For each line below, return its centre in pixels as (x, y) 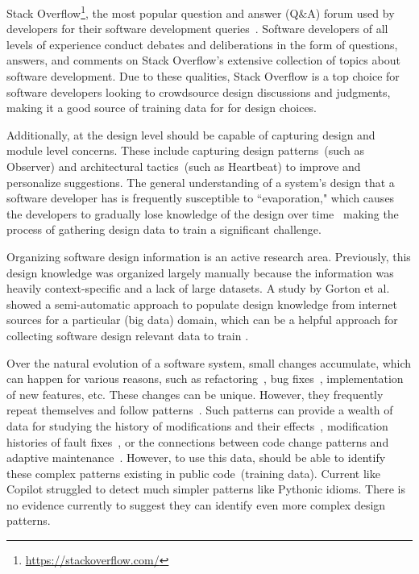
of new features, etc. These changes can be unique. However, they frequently (195, 394)
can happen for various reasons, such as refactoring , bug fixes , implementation (205, 379)
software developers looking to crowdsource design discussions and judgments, (199, 92)
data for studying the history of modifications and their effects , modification (197, 425)
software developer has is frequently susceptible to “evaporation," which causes (201, 198)
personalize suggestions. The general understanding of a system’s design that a (201, 182)
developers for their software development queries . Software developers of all (197, 29)
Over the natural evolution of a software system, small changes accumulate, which (209, 362)
